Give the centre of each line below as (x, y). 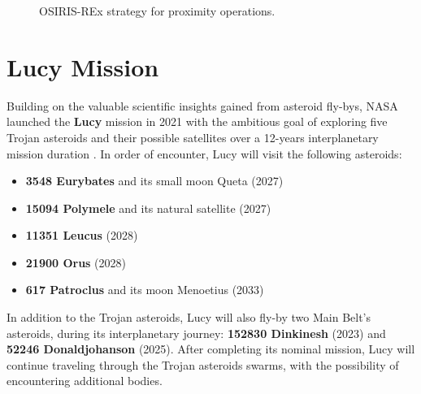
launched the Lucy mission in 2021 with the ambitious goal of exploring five (197, 121)
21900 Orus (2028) (76, 262)
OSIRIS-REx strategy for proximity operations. (157, 11)
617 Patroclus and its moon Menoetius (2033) (145, 290)
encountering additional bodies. (85, 381)
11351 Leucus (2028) (82, 235)
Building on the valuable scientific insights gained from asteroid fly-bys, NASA (202, 105)
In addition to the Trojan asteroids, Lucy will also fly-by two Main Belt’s (189, 317)
